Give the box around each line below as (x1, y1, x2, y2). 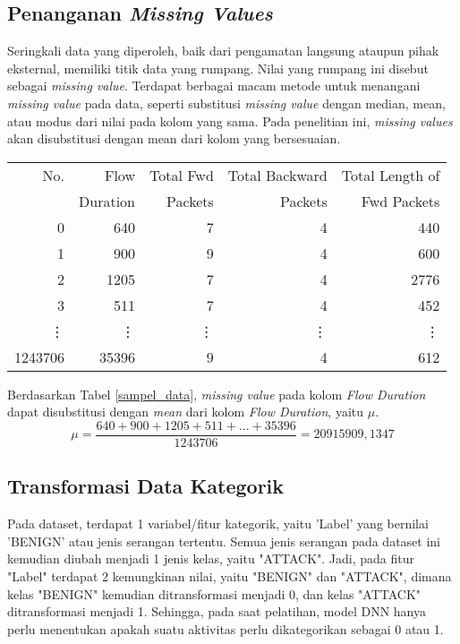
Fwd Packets (361, 190, 440, 211)
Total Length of (341, 164, 440, 185)
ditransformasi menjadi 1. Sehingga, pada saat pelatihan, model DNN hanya (7, 602, 427, 621)
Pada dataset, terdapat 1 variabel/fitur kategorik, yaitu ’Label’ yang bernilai (7, 514, 429, 533)
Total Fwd (149, 164, 214, 185)
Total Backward (227, 164, 328, 185)
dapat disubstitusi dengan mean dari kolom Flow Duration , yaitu (7, 402, 364, 421)
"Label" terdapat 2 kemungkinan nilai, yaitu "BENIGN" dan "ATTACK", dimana (7, 567, 452, 585)
